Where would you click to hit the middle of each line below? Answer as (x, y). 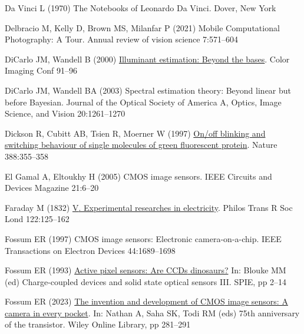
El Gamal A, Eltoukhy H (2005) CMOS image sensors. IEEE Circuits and (138, 176)
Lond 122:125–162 (37, 219)
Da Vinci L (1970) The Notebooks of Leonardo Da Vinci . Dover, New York (141, 8)
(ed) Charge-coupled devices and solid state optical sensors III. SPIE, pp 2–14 (146, 281)
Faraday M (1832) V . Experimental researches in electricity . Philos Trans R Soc (149, 207)
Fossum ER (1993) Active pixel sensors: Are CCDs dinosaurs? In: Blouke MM (146, 270)
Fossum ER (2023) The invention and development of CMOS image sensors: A (146, 301)
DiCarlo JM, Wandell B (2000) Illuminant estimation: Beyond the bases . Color (147, 59)
